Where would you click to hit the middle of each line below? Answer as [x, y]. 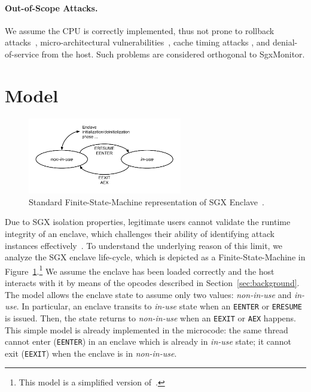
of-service [22, 54]
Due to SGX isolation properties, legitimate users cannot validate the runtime [148, 222]
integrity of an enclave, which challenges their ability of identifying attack [140, 234]
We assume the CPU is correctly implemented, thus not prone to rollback [140, 30]
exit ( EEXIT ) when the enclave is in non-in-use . [91, 353]
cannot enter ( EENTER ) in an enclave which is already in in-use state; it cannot [148, 341]
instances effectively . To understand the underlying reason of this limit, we [144, 245]
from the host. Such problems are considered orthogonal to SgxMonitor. [173, 54]
